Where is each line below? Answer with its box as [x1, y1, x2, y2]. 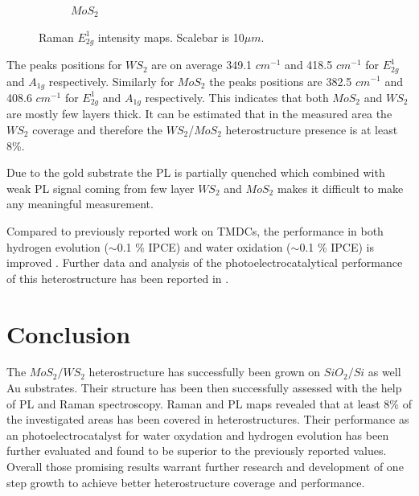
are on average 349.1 [151, 56, 253, 73]
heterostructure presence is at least [225, 121, 398, 137]
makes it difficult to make [277, 179, 404, 196]
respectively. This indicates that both [145, 88, 329, 105]
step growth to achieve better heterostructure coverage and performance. [6, 473, 365, 490]
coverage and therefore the [32, 121, 163, 137]
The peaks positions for [6, 56, 122, 73]
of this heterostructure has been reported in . [6, 269, 229, 286]
